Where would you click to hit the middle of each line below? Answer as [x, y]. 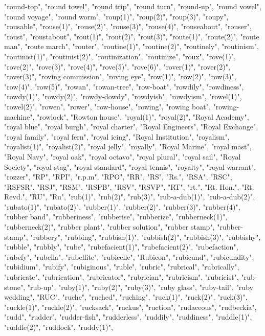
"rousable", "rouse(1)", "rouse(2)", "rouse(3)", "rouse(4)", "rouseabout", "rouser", [128, 26]
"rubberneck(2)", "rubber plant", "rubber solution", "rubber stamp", [109, 227]
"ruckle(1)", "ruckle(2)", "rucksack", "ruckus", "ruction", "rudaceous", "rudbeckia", [130, 307]
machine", [19, 116]
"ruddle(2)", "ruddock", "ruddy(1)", [59, 327]
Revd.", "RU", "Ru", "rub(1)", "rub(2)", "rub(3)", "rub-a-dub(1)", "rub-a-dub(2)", [130, 197]
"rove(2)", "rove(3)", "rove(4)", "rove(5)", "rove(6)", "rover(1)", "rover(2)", [117, 66]
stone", [15, 287]
